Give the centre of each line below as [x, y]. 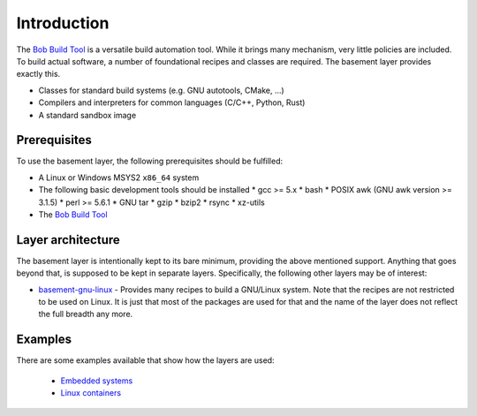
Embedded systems [97, 381]
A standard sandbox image [87, 115]
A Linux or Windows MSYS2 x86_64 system [119, 178]
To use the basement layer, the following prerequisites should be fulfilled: [150, 161]
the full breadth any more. [86, 314]
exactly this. [38, 74]
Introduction [63, 23]
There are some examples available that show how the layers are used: [145, 360]
